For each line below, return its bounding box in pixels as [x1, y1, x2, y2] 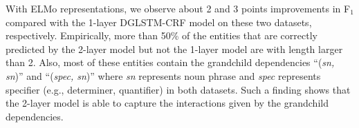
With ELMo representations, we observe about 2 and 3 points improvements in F [6, 1, 351, 15]
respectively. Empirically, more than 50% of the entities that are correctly [6, 28, 317, 43]
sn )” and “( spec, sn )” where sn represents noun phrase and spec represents [6, 68, 321, 83]
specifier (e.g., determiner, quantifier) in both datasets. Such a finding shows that [6, 82, 351, 96]
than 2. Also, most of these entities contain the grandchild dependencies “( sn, [6, 55, 335, 70]
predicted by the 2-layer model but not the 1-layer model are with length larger [6, 41, 343, 56]
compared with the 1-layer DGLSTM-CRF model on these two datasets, [6, 14, 312, 29]
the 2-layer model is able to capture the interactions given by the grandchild [6, 96, 329, 110]
